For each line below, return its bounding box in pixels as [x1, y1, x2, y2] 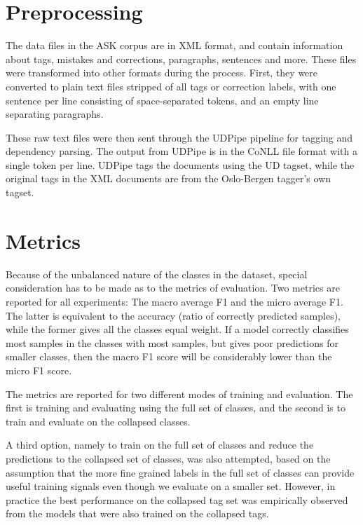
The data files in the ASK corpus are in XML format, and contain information [6, 38, 343, 53]
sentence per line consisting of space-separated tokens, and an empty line [6, 93, 319, 107]
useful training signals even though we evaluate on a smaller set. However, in [6, 479, 336, 493]
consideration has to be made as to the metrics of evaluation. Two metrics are [6, 280, 340, 295]
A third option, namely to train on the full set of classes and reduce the [6, 437, 314, 452]
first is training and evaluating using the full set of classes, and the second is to [6, 400, 345, 415]
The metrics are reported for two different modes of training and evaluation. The [6, 386, 353, 401]
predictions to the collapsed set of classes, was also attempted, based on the [6, 451, 331, 465]
